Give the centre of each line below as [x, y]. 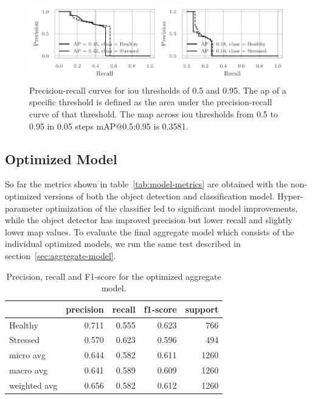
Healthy [24, 324]
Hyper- [290, 196]
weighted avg [33, 385]
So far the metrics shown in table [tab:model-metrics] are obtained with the [147, 184]
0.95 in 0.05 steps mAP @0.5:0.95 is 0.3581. [109, 126]
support [202, 309]
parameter [24, 208]
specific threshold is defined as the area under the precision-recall [151, 102]
